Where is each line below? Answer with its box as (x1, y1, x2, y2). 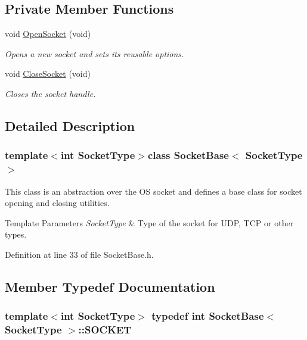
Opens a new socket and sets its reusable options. (5, 47, 184, 60)
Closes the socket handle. (5, 87, 96, 99)
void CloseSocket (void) (5, 67, 91, 80)
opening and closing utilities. (5, 196, 110, 209)
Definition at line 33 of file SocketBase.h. (5, 248, 154, 260)
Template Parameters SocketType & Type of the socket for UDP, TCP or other (5, 216, 294, 229)
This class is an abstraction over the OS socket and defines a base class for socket (5, 185, 302, 197)
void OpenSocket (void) (5, 27, 91, 40)
